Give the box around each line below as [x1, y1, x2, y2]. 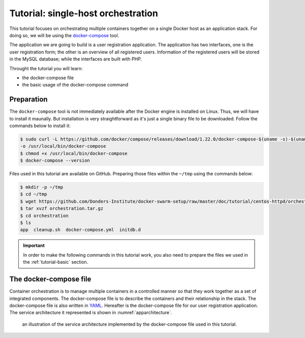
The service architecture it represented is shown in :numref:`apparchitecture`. [9, 310, 172, 316]
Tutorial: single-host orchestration [9, 8, 159, 19]
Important [23, 242, 45, 249]
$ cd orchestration [20, 212, 69, 219]
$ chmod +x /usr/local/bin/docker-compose [20, 150, 128, 156]
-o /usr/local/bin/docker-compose [20, 143, 106, 149]
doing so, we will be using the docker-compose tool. [9, 32, 119, 38]
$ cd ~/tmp [20, 191, 47, 197]
